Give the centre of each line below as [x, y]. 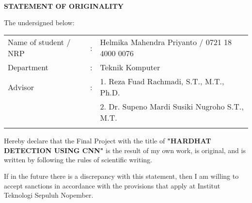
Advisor [21, 87]
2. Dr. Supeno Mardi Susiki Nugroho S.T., [172, 107]
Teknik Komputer [130, 67]
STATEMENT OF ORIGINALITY [64, 6]
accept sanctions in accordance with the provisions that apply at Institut [112, 185]
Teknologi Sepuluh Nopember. [49, 195]
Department [28, 67]
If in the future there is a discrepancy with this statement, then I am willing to [121, 176]
